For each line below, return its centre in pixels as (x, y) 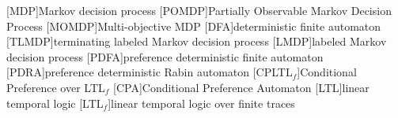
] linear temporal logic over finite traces (201, 103)
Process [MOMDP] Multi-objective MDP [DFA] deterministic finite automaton (194, 26)
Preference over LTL (56, 87)
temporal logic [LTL (55, 103)
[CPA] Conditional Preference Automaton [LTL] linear (241, 87)
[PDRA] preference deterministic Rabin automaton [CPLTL (150, 72)
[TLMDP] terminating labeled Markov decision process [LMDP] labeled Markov (197, 41)
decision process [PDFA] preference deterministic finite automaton (165, 56)
